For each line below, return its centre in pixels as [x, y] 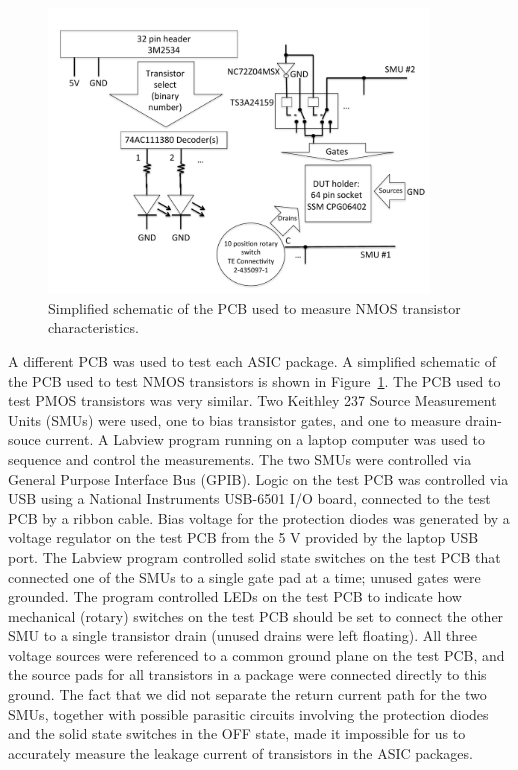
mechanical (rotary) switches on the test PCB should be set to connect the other [256, 615]
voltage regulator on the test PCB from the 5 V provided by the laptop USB [243, 537]
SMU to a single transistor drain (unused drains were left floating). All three [242, 635]
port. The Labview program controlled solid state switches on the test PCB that [254, 556]
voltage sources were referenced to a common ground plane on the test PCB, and [256, 654]
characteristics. [93, 327]
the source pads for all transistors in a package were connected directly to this [247, 674]
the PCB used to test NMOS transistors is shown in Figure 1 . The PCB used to [254, 380]
